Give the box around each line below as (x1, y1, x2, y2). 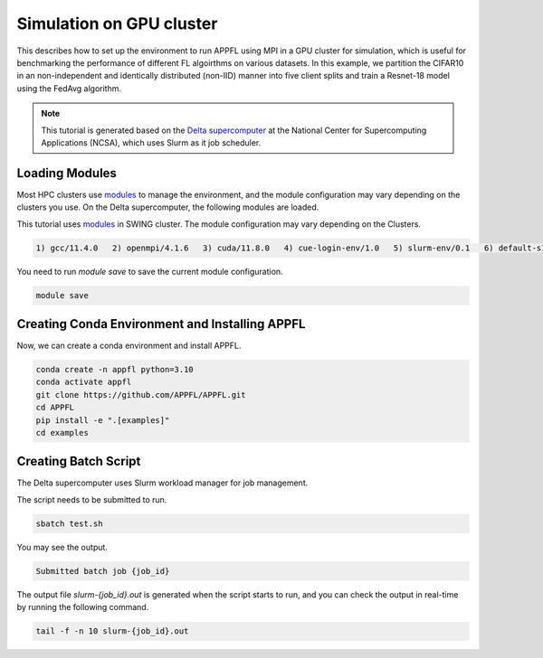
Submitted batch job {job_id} (35, 566, 170, 576)
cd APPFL (35, 402, 75, 413)
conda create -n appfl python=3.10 (35, 364, 194, 375)
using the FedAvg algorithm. (16, 82, 122, 94)
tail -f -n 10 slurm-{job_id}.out (35, 626, 189, 636)
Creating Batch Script (16, 454, 141, 469)
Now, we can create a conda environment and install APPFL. (16, 340, 242, 352)
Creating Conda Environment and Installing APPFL (16, 316, 306, 332)
